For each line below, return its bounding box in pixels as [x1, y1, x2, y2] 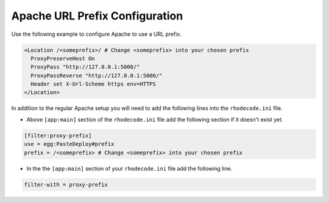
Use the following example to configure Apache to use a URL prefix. [11, 30, 182, 38]
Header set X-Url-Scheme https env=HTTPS [30, 81, 157, 88]
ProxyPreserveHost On [30, 55, 96, 62]
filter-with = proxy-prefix [24, 181, 108, 188]
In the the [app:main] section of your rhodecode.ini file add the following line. [26, 165, 233, 172]
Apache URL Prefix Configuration [11, 9, 183, 22]
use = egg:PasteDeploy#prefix [24, 140, 115, 148]
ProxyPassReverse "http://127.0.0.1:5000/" [30, 72, 163, 79]
